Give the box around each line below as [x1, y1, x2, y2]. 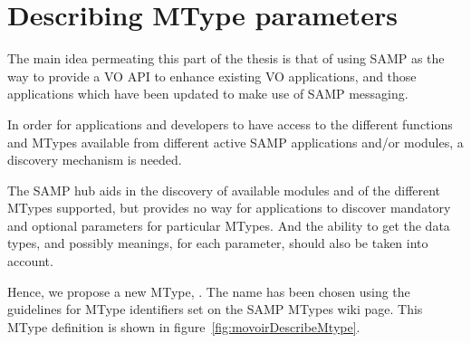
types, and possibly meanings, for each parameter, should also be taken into [7, 233, 428, 252]
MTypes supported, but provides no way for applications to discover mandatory [7, 198, 451, 217]
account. [7, 252, 53, 271]
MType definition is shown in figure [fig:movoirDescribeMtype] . [7, 317, 360, 336]
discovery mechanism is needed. [7, 150, 182, 169]
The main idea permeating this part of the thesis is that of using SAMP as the [7, 49, 445, 68]
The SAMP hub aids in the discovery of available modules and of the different [7, 180, 441, 199]
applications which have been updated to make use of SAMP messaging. [7, 84, 409, 103]
